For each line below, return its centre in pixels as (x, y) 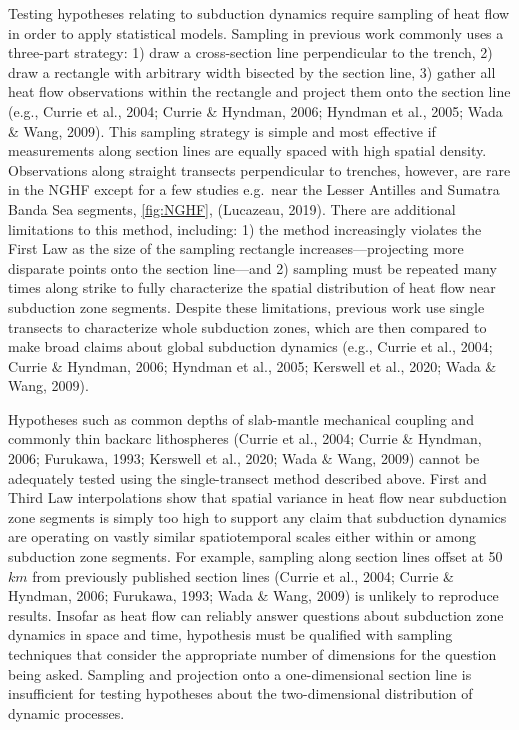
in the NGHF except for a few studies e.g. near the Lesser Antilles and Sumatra (254, 189)
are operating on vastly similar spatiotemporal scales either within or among (242, 536)
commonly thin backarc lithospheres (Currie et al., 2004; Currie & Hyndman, (245, 438)
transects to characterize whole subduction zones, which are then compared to (247, 326)
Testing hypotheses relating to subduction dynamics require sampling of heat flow (259, 13)
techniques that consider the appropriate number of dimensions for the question (252, 654)
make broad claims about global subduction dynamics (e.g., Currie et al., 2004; (250, 346)
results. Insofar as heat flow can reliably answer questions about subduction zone (256, 614)
